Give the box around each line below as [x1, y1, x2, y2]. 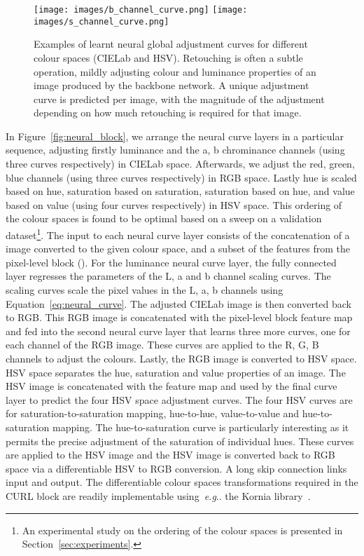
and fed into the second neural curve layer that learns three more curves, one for [6, 323, 351, 338]
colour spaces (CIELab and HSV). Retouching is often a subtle [34, 50, 303, 65]
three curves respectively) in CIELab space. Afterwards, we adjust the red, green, [6, 156, 355, 171]
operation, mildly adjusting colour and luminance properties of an [34, 64, 316, 79]
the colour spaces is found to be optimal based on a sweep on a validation [6, 211, 322, 226]
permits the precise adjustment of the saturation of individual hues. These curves [6, 433, 354, 448]
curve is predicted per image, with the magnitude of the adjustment [34, 91, 325, 106]
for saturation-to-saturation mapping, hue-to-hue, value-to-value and [6, 406, 300, 421]
